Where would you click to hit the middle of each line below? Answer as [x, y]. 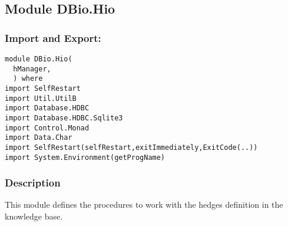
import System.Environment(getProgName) [85, 157]
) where [28, 79]
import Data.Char [39, 138]
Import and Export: [53, 37]
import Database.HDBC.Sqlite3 [64, 118]
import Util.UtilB [41, 98]
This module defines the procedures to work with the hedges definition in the [144, 204]
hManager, [32, 69]
